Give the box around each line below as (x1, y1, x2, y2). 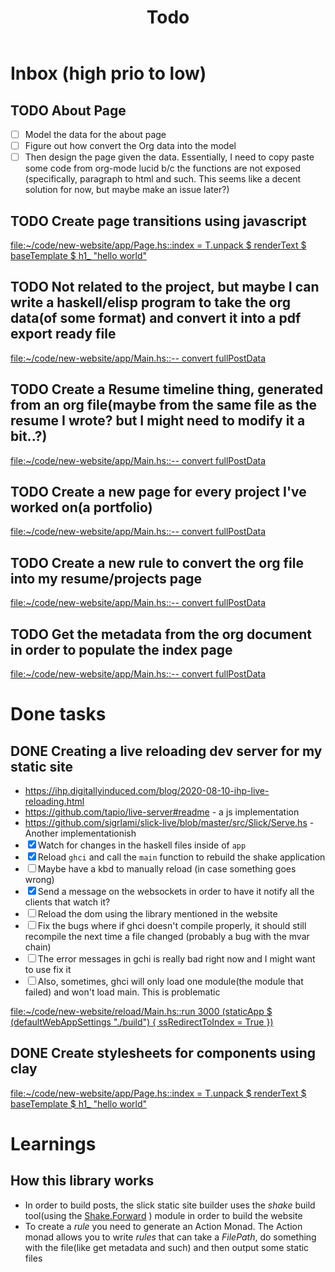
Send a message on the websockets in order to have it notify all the (37, 886, 315, 898)
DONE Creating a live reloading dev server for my (10, 742, 323, 760)
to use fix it (24, 964, 72, 976)
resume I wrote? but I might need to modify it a (10, 412, 306, 430)
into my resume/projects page (10, 570, 203, 587)
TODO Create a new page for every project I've (10, 484, 307, 501)
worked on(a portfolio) (10, 499, 153, 516)
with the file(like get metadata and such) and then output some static (24, 1241, 310, 1253)
